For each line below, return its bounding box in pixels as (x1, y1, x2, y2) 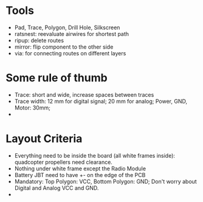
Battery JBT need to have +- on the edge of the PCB (14, 171, 146, 178)
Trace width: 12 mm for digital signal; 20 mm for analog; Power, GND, (14, 97, 188, 105)
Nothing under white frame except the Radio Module (14, 165, 146, 172)
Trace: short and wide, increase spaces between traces (14, 91, 154, 98)
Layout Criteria (5, 132, 83, 146)
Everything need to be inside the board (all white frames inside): (14, 151, 176, 159)
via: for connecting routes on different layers (14, 49, 126, 57)
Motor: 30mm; (14, 104, 51, 111)
